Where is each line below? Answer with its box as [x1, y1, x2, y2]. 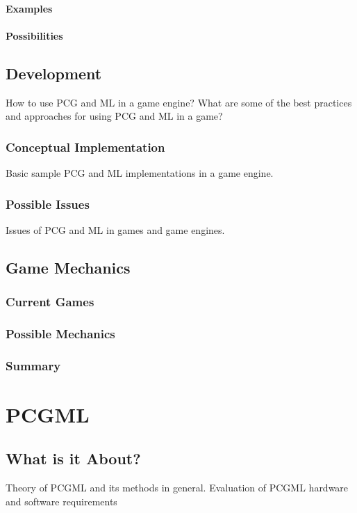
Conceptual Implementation [6, 138, 165, 155]
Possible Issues [6, 195, 90, 212]
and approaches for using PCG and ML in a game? [6, 109, 223, 123]
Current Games [6, 293, 94, 310]
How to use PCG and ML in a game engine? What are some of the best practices [6, 95, 352, 109]
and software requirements [6, 494, 117, 508]
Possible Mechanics [6, 324, 115, 342]
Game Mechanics [6, 256, 131, 278]
